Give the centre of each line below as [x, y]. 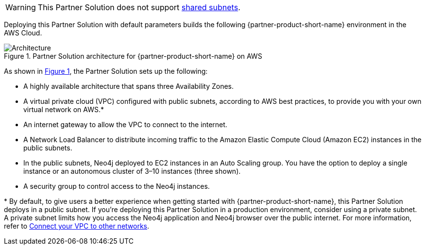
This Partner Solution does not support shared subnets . [139, 7]
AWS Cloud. [23, 33]
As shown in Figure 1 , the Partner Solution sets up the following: [106, 71]
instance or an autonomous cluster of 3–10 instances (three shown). [132, 171]
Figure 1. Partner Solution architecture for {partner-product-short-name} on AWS [133, 56]
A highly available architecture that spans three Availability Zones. [129, 86]
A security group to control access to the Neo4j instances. [117, 186]
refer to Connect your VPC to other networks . [77, 226]
